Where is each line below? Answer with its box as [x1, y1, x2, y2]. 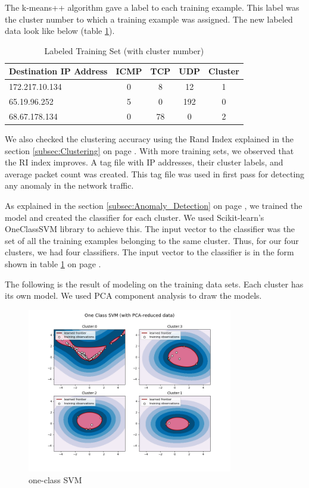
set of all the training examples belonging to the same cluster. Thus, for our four [5, 234, 299, 246]
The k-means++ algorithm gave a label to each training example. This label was [5, 1, 299, 13]
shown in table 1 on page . [5, 257, 101, 270]
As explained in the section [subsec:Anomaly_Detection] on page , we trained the [5, 199, 302, 211]
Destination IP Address [9, 65, 108, 77]
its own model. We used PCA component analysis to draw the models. [5, 289, 262, 302]
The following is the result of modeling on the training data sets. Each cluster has [5, 277, 304, 290]
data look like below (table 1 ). [5, 24, 115, 37]
